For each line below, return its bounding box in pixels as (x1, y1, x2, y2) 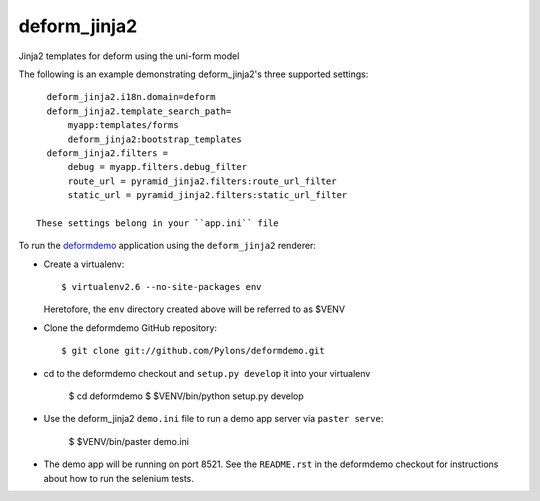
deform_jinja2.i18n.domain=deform (46, 91, 216, 103)
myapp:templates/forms (67, 120, 179, 131)
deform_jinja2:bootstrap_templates (67, 133, 242, 145)
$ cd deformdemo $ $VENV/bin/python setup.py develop (68, 390, 304, 402)
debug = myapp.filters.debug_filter (67, 161, 248, 173)
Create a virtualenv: (43, 258, 125, 270)
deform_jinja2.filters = (46, 147, 169, 159)
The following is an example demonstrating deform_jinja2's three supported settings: (18, 68, 369, 80)
